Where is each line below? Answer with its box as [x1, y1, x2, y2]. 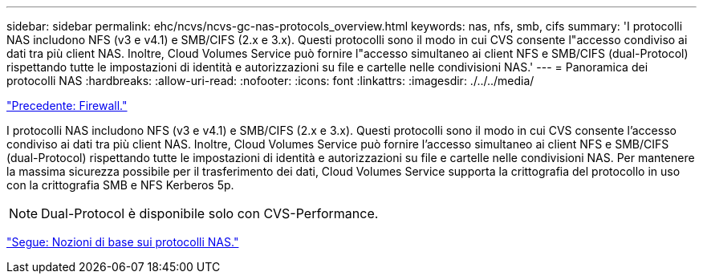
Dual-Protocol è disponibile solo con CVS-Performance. [41, 205, 379, 221]
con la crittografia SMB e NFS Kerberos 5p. [6, 178, 234, 192]
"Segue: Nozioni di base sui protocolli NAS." [6, 235, 239, 249]
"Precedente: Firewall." [6, 99, 128, 112]
